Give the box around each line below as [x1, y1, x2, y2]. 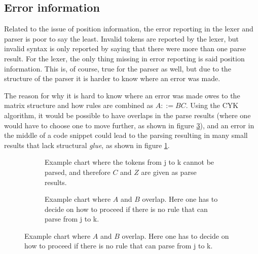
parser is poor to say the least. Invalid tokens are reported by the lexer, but [4, 33, 239, 44]
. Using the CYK [186, 100, 239, 111]
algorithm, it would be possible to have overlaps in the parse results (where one [4, 110, 251, 120]
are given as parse [141, 166, 197, 177]
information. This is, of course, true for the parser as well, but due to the [4, 63, 231, 74]
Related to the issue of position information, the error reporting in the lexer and [4, 23, 253, 34]
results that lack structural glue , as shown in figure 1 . [4, 139, 170, 150]
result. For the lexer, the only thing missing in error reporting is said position [4, 53, 245, 63]
